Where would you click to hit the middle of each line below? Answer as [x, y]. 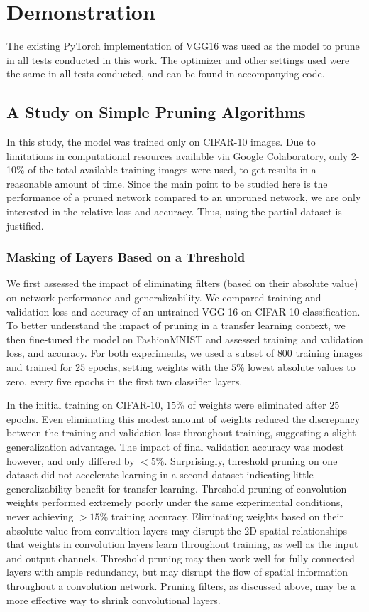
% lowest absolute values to [296, 367]
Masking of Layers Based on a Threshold [126, 257]
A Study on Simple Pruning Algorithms [156, 112]
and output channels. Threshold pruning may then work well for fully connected [181, 558]
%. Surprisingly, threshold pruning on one [247, 460]
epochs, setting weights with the [158, 367]
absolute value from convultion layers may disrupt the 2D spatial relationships [177, 530]
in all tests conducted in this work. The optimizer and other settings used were [178, 59]
